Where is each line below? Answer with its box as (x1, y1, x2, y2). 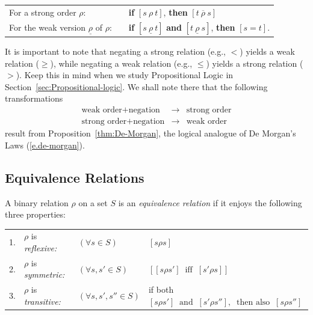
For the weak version (9, 20, 86, 33)
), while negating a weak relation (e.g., (50, 57, 193, 69)
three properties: (5, 208, 66, 221)
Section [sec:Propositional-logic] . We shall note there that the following (5, 80, 268, 93)
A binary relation (5, 196, 69, 209)
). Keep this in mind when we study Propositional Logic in (16, 69, 234, 81)
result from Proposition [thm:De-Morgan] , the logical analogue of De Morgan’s (5, 127, 296, 139)
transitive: (23, 295, 61, 307)
